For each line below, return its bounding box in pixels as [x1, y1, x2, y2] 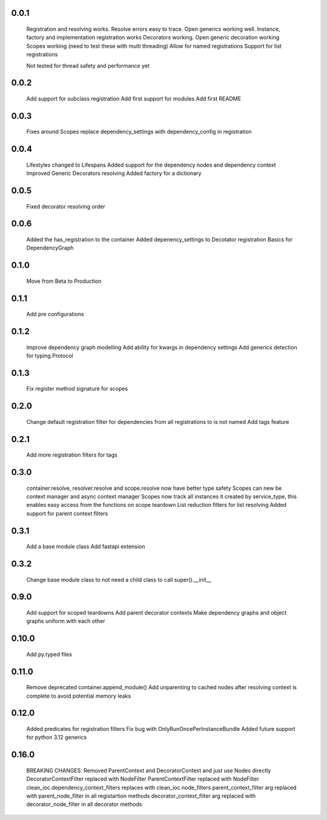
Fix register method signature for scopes [26, 385, 128, 392]
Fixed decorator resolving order [26, 203, 105, 210]
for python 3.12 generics [26, 733, 87, 741]
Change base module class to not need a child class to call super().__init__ [26, 576, 211, 583]
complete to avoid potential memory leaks [26, 692, 131, 699]
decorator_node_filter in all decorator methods [26, 801, 142, 808]
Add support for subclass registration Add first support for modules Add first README [26, 94, 242, 102]
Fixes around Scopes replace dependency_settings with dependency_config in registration [26, 128, 252, 136]
